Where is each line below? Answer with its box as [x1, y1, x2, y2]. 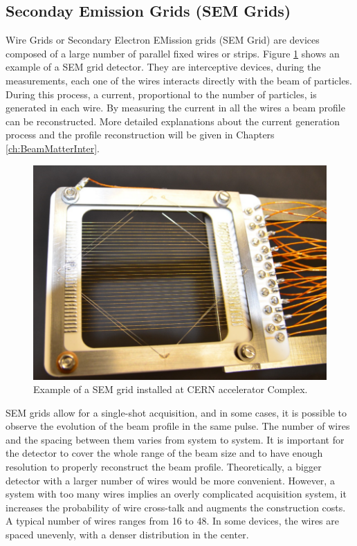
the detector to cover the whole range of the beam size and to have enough [6, 446, 323, 460]
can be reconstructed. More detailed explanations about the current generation [6, 113, 340, 128]
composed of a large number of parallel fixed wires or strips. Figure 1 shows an [6, 46, 340, 60]
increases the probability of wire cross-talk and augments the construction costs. [6, 500, 346, 514]
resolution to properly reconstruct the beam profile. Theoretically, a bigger [6, 459, 322, 474]
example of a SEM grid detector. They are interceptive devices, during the [6, 60, 321, 74]
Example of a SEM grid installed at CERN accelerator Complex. [33, 382, 308, 397]
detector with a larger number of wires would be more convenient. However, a [6, 473, 335, 487]
